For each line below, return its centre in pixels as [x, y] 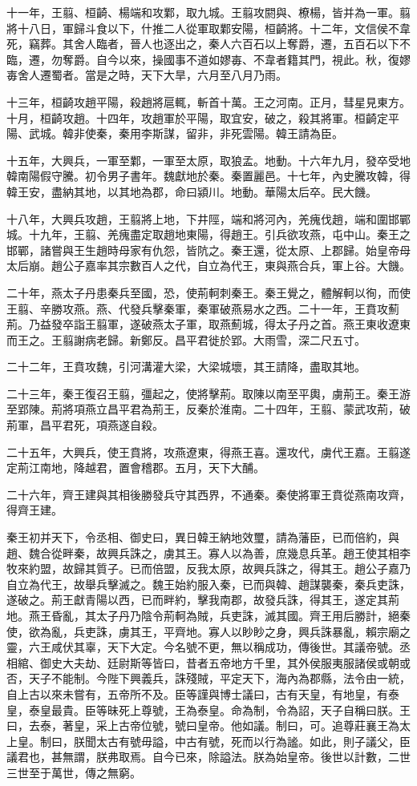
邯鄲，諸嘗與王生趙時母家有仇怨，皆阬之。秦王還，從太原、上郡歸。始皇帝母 [208, 250]
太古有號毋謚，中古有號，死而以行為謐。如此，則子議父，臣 [253, 741]
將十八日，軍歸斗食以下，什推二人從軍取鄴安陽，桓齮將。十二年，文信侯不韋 [208, 28]
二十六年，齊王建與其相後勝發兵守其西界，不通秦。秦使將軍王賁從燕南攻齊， [208, 494]
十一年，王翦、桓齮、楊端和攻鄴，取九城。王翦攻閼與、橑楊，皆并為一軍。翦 [208, 12]
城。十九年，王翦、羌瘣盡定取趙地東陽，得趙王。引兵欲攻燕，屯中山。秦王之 [208, 234]
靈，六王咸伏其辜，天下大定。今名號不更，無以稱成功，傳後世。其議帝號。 [203, 647]
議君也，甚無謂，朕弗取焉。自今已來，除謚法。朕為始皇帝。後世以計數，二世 [208, 757]
